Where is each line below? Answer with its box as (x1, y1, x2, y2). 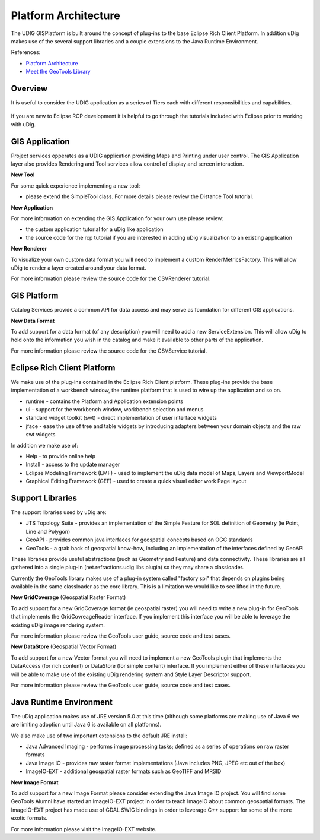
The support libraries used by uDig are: (11, 508, 107, 516)
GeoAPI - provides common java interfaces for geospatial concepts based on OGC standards (25, 536, 253, 543)
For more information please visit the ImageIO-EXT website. (11, 825, 157, 832)
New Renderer (11, 245, 47, 252)
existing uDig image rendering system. (11, 621, 105, 629)
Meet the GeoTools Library (25, 68, 91, 75)
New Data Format (11, 317, 55, 324)
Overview (11, 83, 48, 93)
